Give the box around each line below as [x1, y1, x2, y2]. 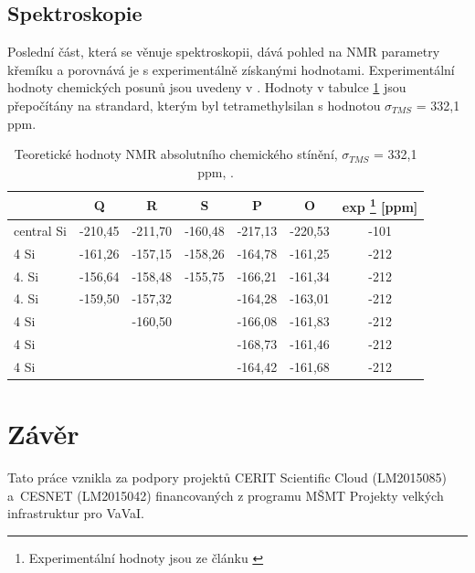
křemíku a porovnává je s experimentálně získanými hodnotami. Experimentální [7, 59, 455, 79]
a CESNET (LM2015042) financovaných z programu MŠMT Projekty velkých [7, 485, 444, 504]
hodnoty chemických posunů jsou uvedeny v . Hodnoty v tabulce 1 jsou [7, 78, 406, 97]
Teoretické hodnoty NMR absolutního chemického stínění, [14, 144, 338, 164]
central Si [14, 220, 67, 239]
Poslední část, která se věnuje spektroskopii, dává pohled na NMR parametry [7, 42, 440, 61]
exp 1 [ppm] [342, 195, 418, 217]
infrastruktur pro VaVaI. [7, 504, 145, 523]
